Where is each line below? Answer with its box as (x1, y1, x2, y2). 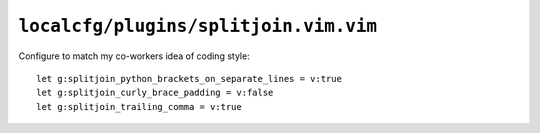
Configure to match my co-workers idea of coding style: (18, 50, 250, 62)
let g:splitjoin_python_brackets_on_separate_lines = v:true (36, 73, 342, 84)
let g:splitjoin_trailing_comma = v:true (36, 101, 242, 112)
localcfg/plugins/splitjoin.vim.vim (18, 15, 378, 37)
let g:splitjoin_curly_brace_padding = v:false (36, 87, 274, 99)
